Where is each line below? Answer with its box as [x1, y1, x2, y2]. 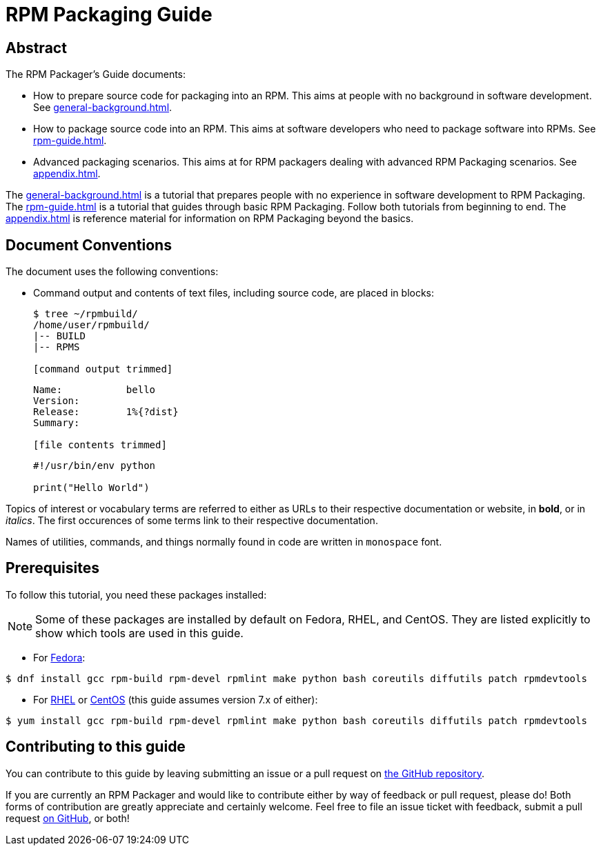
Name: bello [33, 384, 156, 396]
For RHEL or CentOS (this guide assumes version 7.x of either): [33, 693, 318, 705]
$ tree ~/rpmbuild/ [33, 308, 138, 320]
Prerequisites [6, 559, 99, 577]
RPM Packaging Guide [6, 3, 213, 26]
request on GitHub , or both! [6, 812, 130, 824]
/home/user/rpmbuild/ [33, 319, 150, 331]
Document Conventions [6, 236, 172, 254]
